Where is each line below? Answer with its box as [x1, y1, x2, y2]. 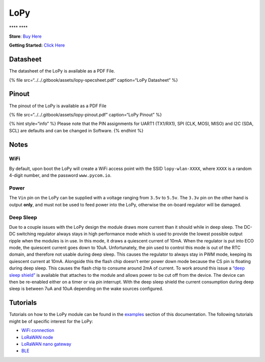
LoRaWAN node [21, 334, 53, 340]
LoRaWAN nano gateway [21, 341, 72, 347]
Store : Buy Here [9, 33, 42, 39]
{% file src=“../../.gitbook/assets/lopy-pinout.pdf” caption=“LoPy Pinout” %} [9, 112, 162, 118]
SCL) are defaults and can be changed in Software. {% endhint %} [9, 127, 144, 133]
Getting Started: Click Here [9, 42, 65, 48]
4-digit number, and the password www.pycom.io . [9, 172, 112, 178]
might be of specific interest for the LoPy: [9, 318, 93, 324]
